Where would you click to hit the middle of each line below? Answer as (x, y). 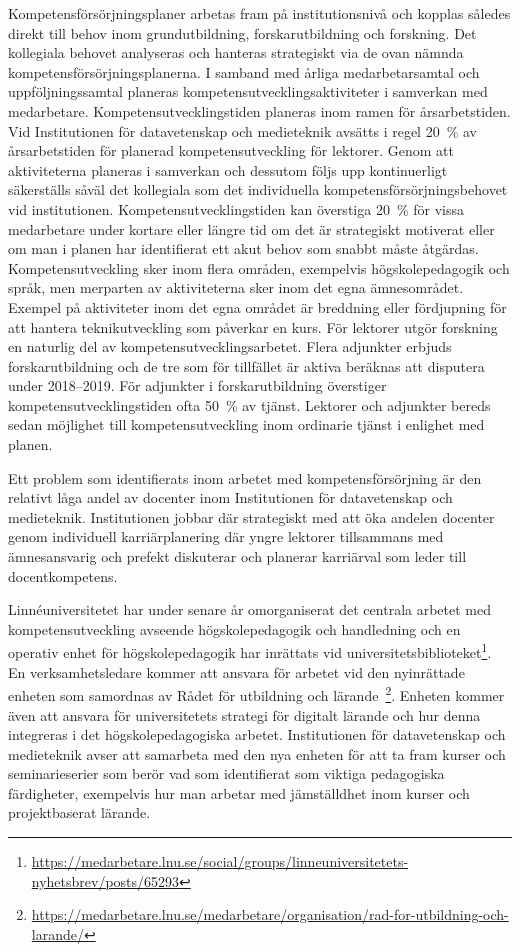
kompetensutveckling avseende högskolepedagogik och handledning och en (234, 628)
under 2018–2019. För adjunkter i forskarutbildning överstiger (197, 385)
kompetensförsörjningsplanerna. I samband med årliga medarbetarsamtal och (244, 71)
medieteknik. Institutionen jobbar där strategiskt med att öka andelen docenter (251, 516)
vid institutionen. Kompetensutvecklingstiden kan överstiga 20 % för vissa (236, 208)
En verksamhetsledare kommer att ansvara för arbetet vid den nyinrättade (236, 671)
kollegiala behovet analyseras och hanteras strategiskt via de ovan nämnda (236, 52)
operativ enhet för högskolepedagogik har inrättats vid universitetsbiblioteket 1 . (250, 651)
